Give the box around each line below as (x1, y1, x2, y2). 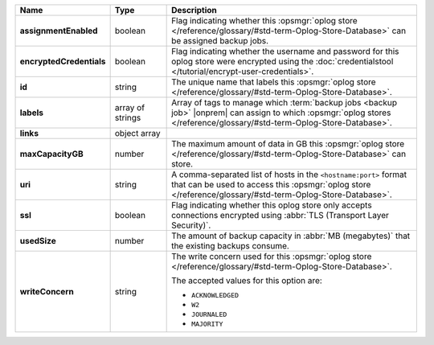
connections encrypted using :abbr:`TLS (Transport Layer (171, 210, 390, 220)
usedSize (19, 236, 56, 246)
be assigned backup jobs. (171, 35, 269, 46)
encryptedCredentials (19, 56, 106, 67)
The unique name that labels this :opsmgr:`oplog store (171, 76, 377, 88)
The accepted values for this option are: (171, 275, 323, 285)
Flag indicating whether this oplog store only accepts (171, 199, 373, 211)
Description (171, 5, 217, 15)
